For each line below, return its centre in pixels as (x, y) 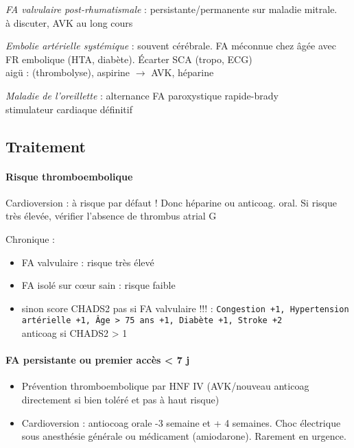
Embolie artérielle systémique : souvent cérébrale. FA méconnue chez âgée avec (171, 46)
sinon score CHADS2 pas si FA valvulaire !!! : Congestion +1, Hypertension (185, 308)
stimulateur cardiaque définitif (69, 109)
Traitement (46, 146)
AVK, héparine (182, 72)
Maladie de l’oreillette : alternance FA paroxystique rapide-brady (142, 95)
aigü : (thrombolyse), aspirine (68, 72)
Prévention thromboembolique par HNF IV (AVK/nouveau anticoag (165, 386)
